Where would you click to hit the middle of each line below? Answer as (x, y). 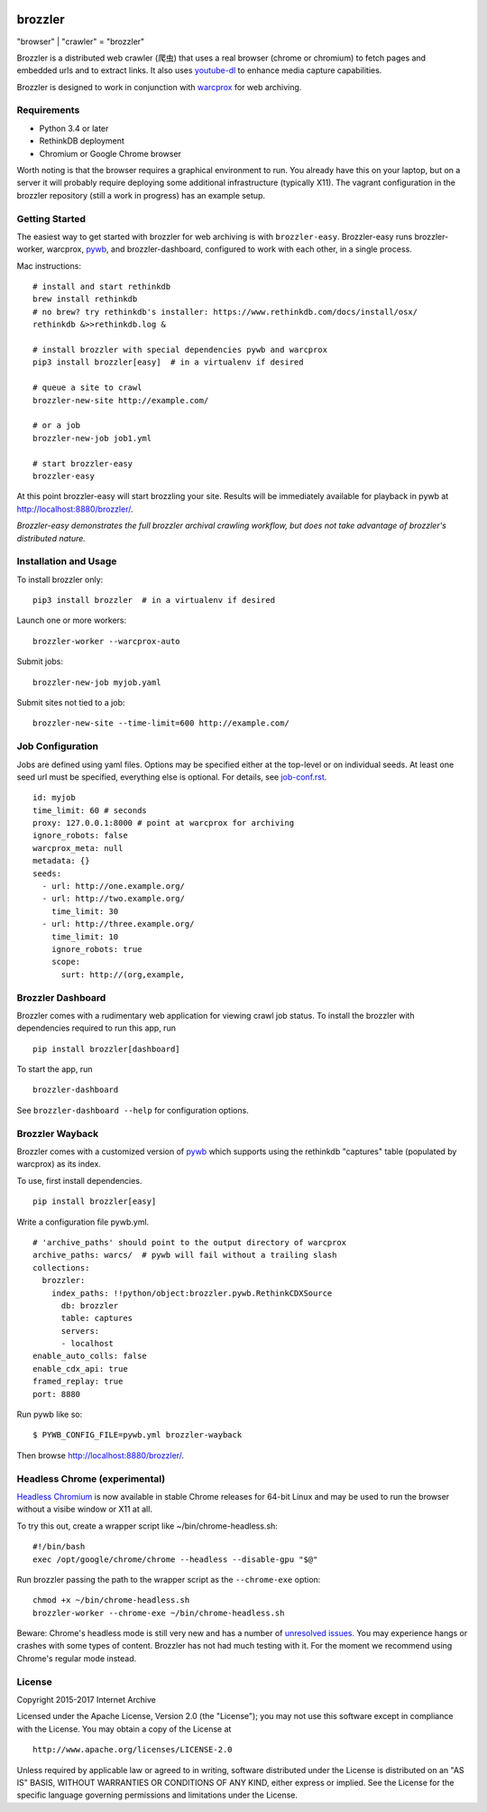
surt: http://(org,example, (123, 974)
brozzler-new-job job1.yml (92, 438)
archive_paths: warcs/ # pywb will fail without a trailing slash (185, 1255)
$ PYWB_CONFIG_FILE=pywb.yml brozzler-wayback (138, 1435)
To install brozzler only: (60, 579)
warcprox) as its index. (59, 1164)
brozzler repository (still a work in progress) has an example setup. (141, 195)
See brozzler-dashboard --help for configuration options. (133, 1110)
